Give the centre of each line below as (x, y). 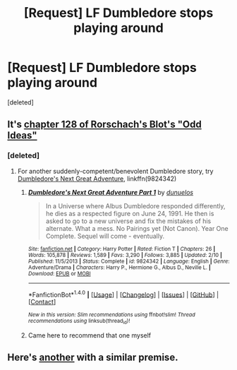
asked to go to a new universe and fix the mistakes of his (128, 221)
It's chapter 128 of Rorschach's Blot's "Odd (105, 125)
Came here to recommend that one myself (90, 335)
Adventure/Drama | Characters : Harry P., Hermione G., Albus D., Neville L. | (120, 267)
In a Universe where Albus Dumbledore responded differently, (135, 205)
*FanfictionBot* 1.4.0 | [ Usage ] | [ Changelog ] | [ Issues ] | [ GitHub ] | (123, 294)
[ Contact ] (42, 302)
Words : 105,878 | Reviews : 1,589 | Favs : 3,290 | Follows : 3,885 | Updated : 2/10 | (125, 255)
